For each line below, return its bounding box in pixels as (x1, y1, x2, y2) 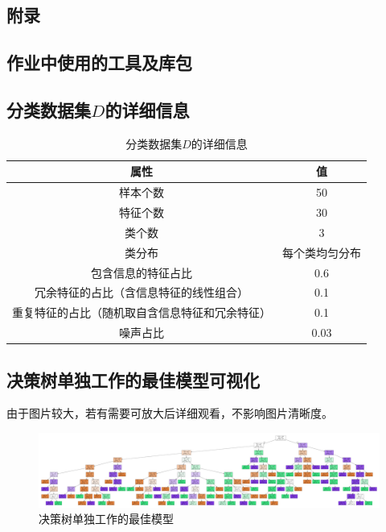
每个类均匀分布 (282, 243, 361, 260)
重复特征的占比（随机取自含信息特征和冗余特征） (12, 304, 271, 321)
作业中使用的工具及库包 (6, 50, 192, 75)
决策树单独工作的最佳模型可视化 (6, 367, 260, 392)
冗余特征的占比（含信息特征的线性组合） (35, 284, 248, 301)
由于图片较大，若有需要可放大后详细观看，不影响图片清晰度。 (6, 405, 333, 422)
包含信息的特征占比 (91, 264, 192, 281)
